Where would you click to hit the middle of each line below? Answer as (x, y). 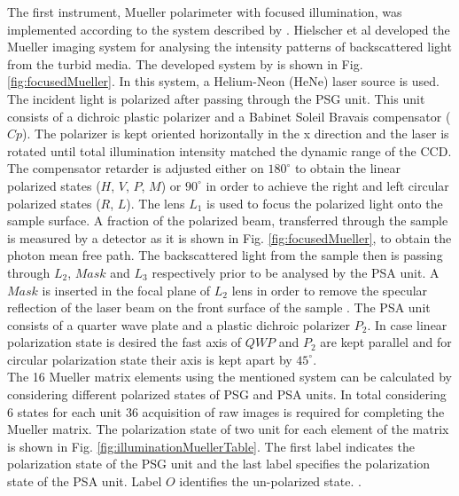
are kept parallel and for (386, 342)
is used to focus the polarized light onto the (325, 203)
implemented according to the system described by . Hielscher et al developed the (229, 29)
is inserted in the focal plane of (126, 290)
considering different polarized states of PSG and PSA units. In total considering (227, 394)
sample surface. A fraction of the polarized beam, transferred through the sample (228, 220)
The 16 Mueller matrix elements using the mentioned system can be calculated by (229, 377)
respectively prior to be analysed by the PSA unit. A (296, 272)
